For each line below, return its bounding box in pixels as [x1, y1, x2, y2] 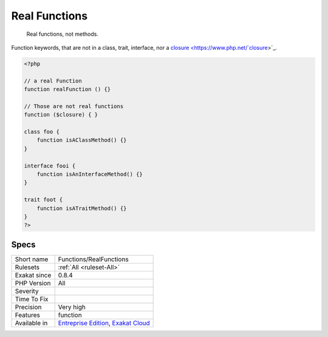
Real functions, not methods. [26, 30, 98, 38]
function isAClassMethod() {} [36, 137, 127, 144]
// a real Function [24, 77, 82, 84]
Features [15, 310, 41, 319]
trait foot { [24, 196, 63, 203]
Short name [15, 255, 49, 264]
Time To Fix [15, 294, 49, 303]
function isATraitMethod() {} [36, 205, 127, 212]
